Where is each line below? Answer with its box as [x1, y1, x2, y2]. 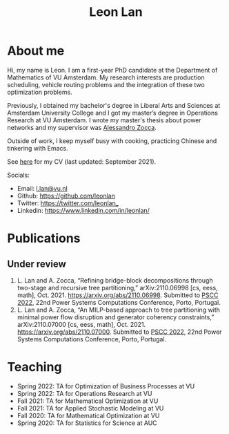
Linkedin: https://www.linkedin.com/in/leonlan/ [17, 206, 150, 214]
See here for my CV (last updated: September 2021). [7, 157, 157, 166]
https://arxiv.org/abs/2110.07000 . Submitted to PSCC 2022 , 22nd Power [17, 328, 222, 336]
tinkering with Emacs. [7, 144, 68, 152]
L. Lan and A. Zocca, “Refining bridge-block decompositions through [17, 276, 213, 284]
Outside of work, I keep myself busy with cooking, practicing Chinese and [7, 136, 217, 145]
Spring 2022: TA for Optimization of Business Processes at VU [17, 381, 195, 390]
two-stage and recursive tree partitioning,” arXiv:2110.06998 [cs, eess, [17, 283, 219, 292]
